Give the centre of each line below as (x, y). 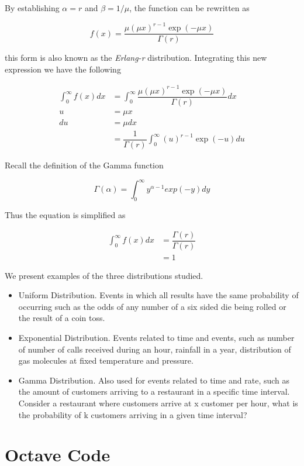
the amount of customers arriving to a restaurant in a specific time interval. (154, 391)
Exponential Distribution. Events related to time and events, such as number (156, 338)
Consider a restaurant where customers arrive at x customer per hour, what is (158, 403)
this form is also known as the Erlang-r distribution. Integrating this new (136, 58)
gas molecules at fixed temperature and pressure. (106, 360)
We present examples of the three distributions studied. (104, 275)
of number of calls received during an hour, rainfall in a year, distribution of (155, 349)
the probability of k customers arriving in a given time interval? (133, 414)
